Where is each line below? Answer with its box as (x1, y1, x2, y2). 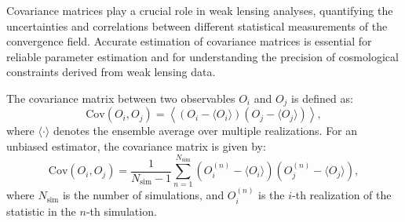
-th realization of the (292, 187, 392, 203)
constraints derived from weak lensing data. (6, 64, 216, 80)
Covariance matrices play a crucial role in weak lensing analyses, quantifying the (6, 2, 393, 18)
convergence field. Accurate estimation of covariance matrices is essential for (6, 33, 372, 49)
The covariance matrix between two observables (6, 89, 235, 106)
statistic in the (6, 202, 76, 219)
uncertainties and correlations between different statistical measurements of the (6, 17, 388, 34)
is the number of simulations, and (62, 187, 224, 203)
